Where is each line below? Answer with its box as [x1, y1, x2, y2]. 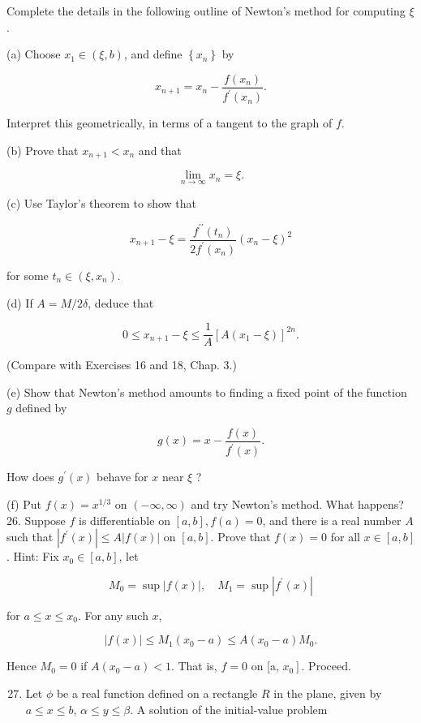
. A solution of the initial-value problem [130, 700, 328, 717]
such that [6, 528, 54, 545]
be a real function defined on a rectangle [56, 684, 258, 701]
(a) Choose [6, 45, 61, 62]
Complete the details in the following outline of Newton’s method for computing [6, 2, 406, 19]
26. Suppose [6, 511, 66, 528]
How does [6, 468, 54, 485]
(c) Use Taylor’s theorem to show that [6, 195, 196, 212]
